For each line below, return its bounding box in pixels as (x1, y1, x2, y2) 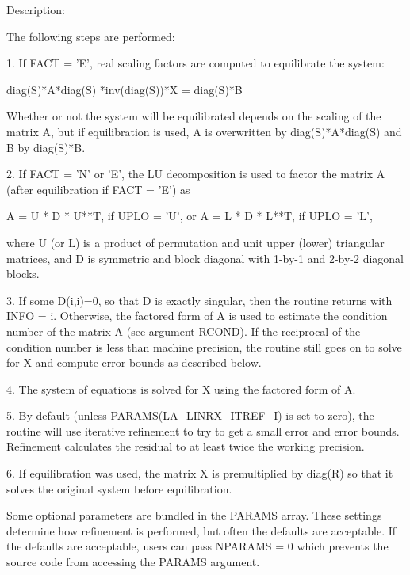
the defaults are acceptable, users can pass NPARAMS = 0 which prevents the (6, 538, 389, 554)
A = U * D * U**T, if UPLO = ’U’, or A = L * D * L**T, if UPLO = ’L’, (6, 208, 373, 224)
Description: (6, 2, 65, 17)
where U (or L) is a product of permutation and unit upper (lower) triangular (6, 234, 385, 250)
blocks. (6, 265, 40, 282)
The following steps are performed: (6, 28, 175, 44)
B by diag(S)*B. (6, 139, 86, 155)
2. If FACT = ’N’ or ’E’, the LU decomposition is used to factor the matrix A (6, 166, 385, 182)
